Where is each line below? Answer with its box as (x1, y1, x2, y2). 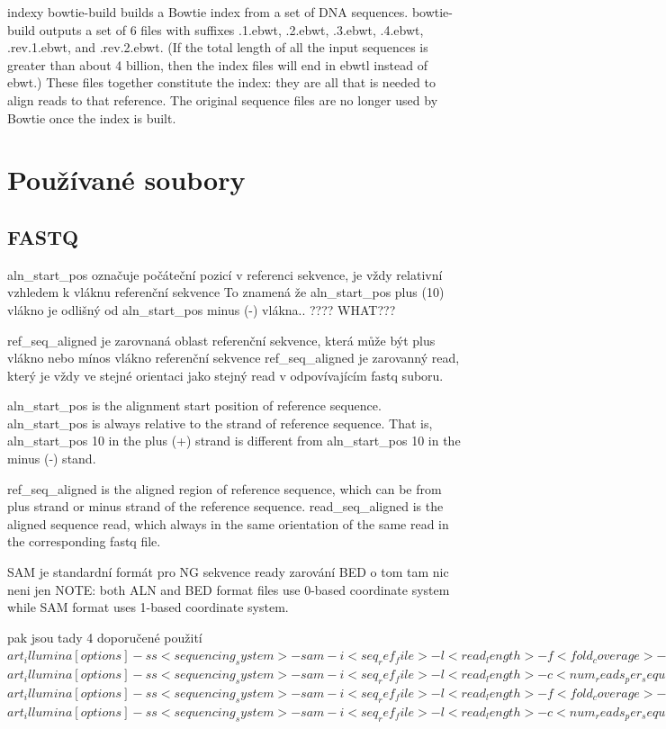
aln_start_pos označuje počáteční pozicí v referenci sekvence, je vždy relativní (7, 265, 443, 283)
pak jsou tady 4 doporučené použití (7, 627, 202, 646)
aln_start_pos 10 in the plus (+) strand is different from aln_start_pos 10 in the (7, 431, 461, 450)
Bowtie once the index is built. (7, 108, 176, 127)
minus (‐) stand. (7, 449, 96, 468)
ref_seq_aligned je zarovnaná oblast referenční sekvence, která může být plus (7, 330, 436, 349)
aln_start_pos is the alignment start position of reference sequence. (7, 396, 382, 415)
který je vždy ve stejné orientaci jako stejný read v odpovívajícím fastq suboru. (7, 365, 444, 384)
